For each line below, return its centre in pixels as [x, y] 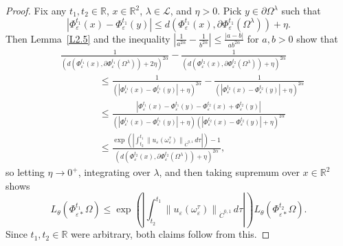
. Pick [230, 10]
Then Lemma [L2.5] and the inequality [88, 38]
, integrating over [114, 172]
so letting [25, 172]
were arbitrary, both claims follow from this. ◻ [170, 234]
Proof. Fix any [36, 10]
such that [301, 10]
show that [317, 38]
